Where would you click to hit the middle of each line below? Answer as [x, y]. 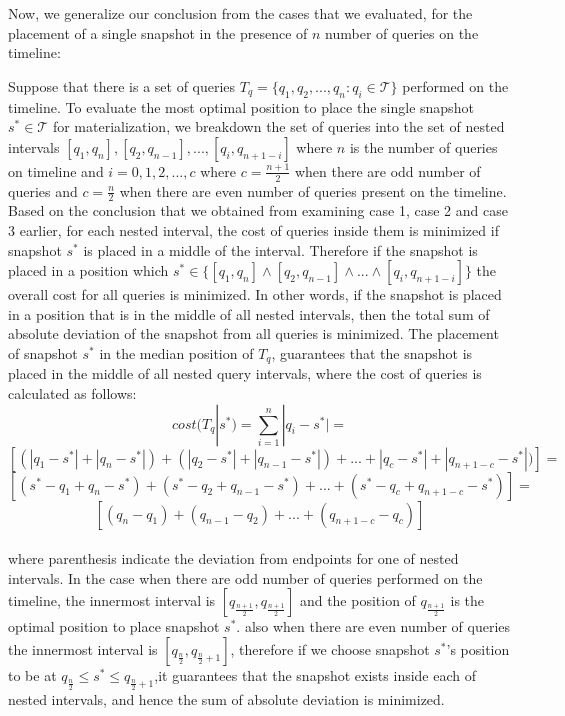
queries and [43, 190]
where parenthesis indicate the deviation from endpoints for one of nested [233, 558]
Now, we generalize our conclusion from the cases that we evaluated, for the [240, 13]
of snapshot [43, 352]
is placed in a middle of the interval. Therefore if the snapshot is [280, 249]
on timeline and [56, 170]
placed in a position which [88, 270]
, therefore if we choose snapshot [330, 649]
